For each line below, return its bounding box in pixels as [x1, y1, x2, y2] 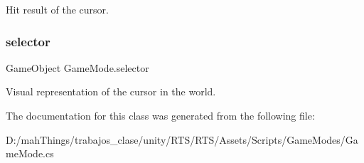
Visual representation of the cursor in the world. [6, 84, 216, 99]
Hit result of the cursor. [6, 2, 109, 16]
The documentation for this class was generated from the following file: [6, 108, 315, 122]
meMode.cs [6, 146, 54, 161]
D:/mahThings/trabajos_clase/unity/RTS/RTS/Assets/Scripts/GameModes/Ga [6, 132, 358, 147]
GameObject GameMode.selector [6, 60, 149, 75]
